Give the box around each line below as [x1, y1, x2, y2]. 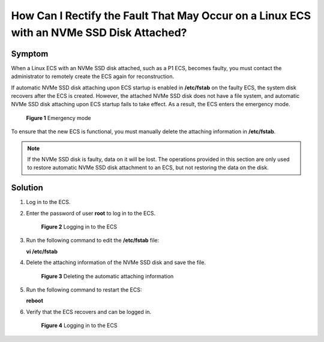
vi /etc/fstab [26, 248, 58, 255]
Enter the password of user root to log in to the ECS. [26, 209, 156, 217]
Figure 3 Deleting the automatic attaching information [41, 272, 174, 280]
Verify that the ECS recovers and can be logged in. [26, 308, 152, 315]
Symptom [11, 49, 49, 59]
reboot [26, 297, 43, 304]
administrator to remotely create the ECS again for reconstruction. [11, 73, 174, 80]
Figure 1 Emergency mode [26, 114, 91, 121]
